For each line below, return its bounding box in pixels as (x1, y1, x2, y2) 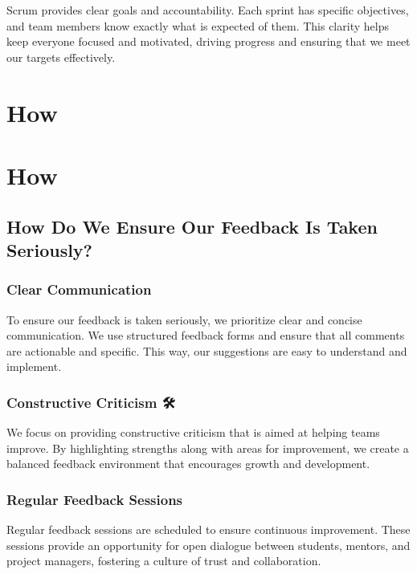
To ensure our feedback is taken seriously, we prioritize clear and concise (6, 311, 362, 328)
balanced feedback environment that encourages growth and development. (6, 455, 370, 472)
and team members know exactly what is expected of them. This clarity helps (6, 17, 389, 34)
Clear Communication (6, 279, 152, 299)
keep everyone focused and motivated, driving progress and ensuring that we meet (6, 33, 411, 50)
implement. (6, 358, 62, 375)
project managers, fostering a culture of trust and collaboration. (6, 552, 321, 569)
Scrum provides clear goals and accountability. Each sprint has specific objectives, (6, 2, 409, 18)
